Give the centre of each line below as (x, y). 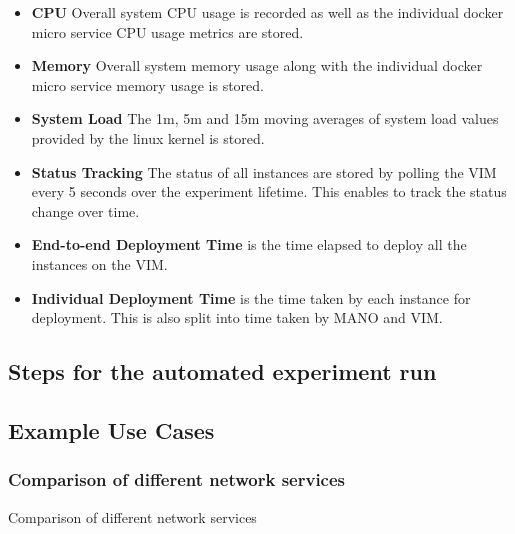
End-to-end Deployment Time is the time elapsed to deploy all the (249, 244)
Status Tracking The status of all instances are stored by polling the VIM (264, 171)
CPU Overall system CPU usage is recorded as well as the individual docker (267, 12)
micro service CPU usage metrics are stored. (167, 31)
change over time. (85, 210)
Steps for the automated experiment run (222, 371)
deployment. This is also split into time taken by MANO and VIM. (237, 317)
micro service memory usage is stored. (147, 84)
